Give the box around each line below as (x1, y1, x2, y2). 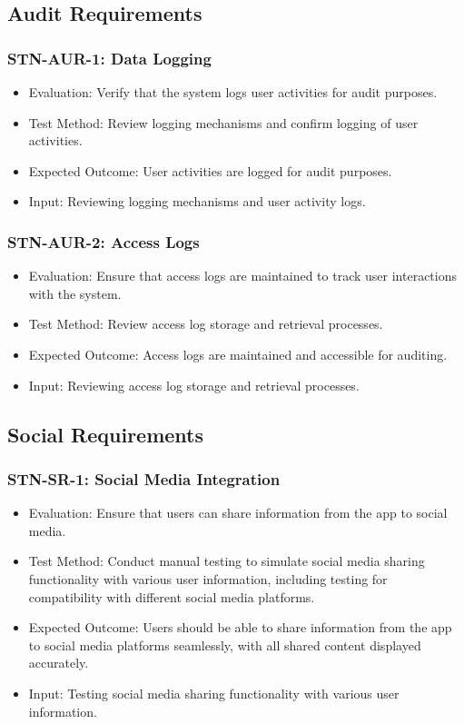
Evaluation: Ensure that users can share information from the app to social (28, 503, 448, 522)
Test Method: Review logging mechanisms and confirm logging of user (28, 113, 419, 132)
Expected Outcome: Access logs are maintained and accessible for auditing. (28, 344, 448, 363)
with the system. (28, 283, 122, 302)
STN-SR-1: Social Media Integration (7, 467, 281, 490)
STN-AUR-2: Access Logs (7, 230, 200, 253)
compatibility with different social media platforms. (28, 587, 315, 606)
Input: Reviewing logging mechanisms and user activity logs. (28, 192, 366, 211)
